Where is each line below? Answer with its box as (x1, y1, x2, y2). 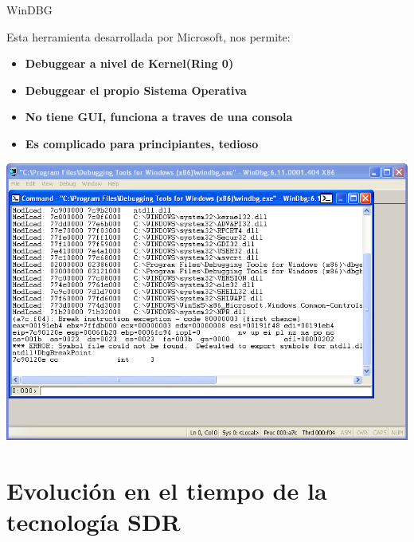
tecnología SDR (6, 505, 181, 538)
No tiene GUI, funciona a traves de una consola (25, 108, 293, 125)
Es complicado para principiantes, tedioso (25, 135, 259, 151)
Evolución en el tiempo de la (6, 474, 327, 507)
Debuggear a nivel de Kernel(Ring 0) (25, 55, 234, 72)
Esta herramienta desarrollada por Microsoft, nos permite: (6, 28, 291, 45)
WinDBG (6, 2, 53, 18)
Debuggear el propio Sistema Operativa (25, 81, 247, 98)
